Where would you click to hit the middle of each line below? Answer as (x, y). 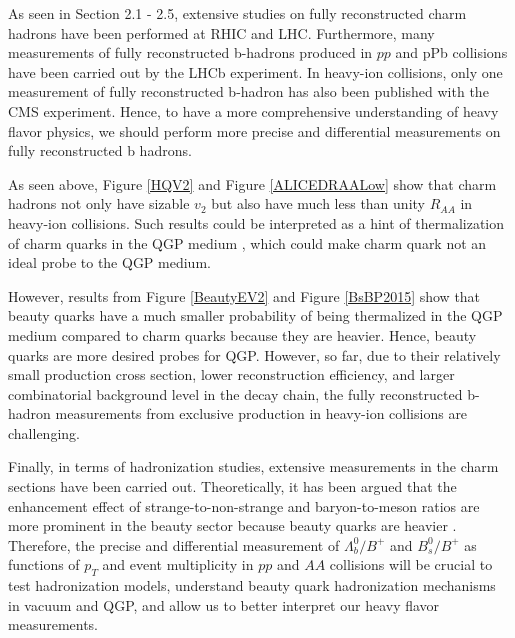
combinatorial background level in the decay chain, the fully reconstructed (235, 393)
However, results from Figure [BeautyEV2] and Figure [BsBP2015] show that (244, 295)
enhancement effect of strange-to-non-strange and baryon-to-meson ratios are (244, 505)
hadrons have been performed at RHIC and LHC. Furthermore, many (221, 32)
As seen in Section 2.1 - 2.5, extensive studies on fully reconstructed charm (237, 13)
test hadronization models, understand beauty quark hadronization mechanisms (252, 585)
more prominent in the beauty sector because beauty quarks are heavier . (232, 525)
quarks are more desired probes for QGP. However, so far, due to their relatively (254, 354)
